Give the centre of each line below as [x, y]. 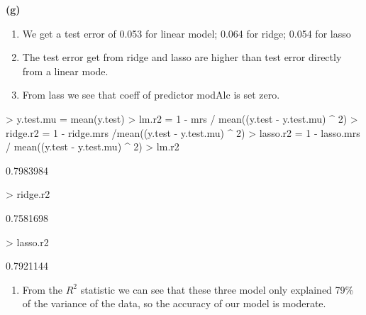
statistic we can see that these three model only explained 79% [217, 289]
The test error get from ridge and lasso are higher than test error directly [182, 57]
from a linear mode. [65, 71]
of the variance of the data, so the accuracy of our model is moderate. [174, 303]
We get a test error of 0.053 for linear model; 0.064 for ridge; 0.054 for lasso [187, 33]
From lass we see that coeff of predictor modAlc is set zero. [151, 95]
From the [43, 289]
